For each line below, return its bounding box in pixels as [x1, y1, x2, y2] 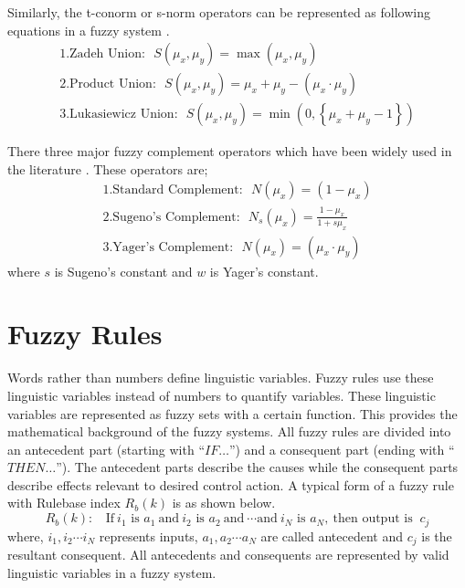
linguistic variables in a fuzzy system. [7, 562, 217, 582]
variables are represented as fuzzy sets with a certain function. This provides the [7, 404, 458, 423]
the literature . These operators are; [7, 159, 208, 178]
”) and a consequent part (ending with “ [228, 439, 455, 458]
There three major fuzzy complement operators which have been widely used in [7, 142, 452, 161]
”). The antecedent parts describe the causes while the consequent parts [56, 457, 459, 477]
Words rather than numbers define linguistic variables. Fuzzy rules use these [7, 368, 434, 387]
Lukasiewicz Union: [69, 108, 178, 121]
